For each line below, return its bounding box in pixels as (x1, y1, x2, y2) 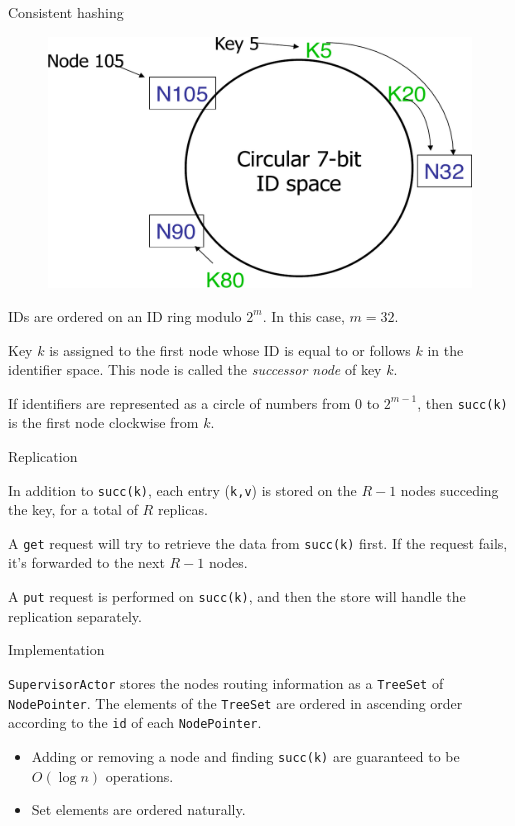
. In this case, (262, 305, 345, 326)
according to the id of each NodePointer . (8, 712, 262, 733)
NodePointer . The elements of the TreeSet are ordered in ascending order (8, 692, 463, 713)
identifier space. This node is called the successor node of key (8, 359, 382, 380)
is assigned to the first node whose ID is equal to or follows (49, 339, 411, 360)
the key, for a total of (8, 499, 138, 520)
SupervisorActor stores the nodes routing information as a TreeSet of (8, 672, 444, 693)
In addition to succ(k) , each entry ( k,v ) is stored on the (8, 479, 357, 500)
